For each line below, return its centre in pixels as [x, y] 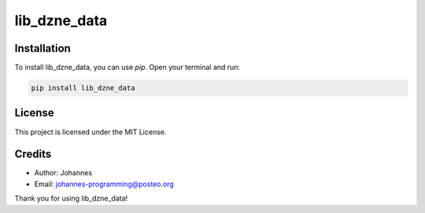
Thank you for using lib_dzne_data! [71, 198]
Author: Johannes [63, 173]
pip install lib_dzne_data [83, 88]
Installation [42, 48]
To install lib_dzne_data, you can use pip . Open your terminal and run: [127, 68]
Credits [33, 154]
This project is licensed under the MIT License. [91, 132]
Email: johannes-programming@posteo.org [104, 184]
